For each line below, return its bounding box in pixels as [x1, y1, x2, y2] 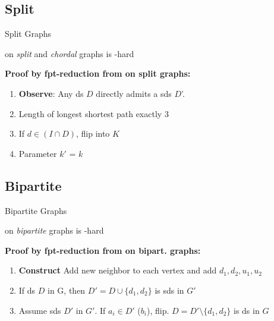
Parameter [18, 147, 57, 159]
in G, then [48, 284, 86, 296]
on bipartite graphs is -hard [5, 224, 104, 237]
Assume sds [18, 304, 61, 316]
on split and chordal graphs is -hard [5, 47, 134, 59]
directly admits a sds [96, 87, 172, 99]
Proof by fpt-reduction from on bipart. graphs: [5, 244, 201, 256]
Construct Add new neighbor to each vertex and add [18, 264, 217, 276]
